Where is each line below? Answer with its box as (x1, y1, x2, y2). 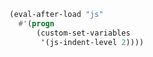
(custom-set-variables (35, 28, 131, 38)
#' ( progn (18, 18, 55, 29)
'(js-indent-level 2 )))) (40, 37, 144, 47)
